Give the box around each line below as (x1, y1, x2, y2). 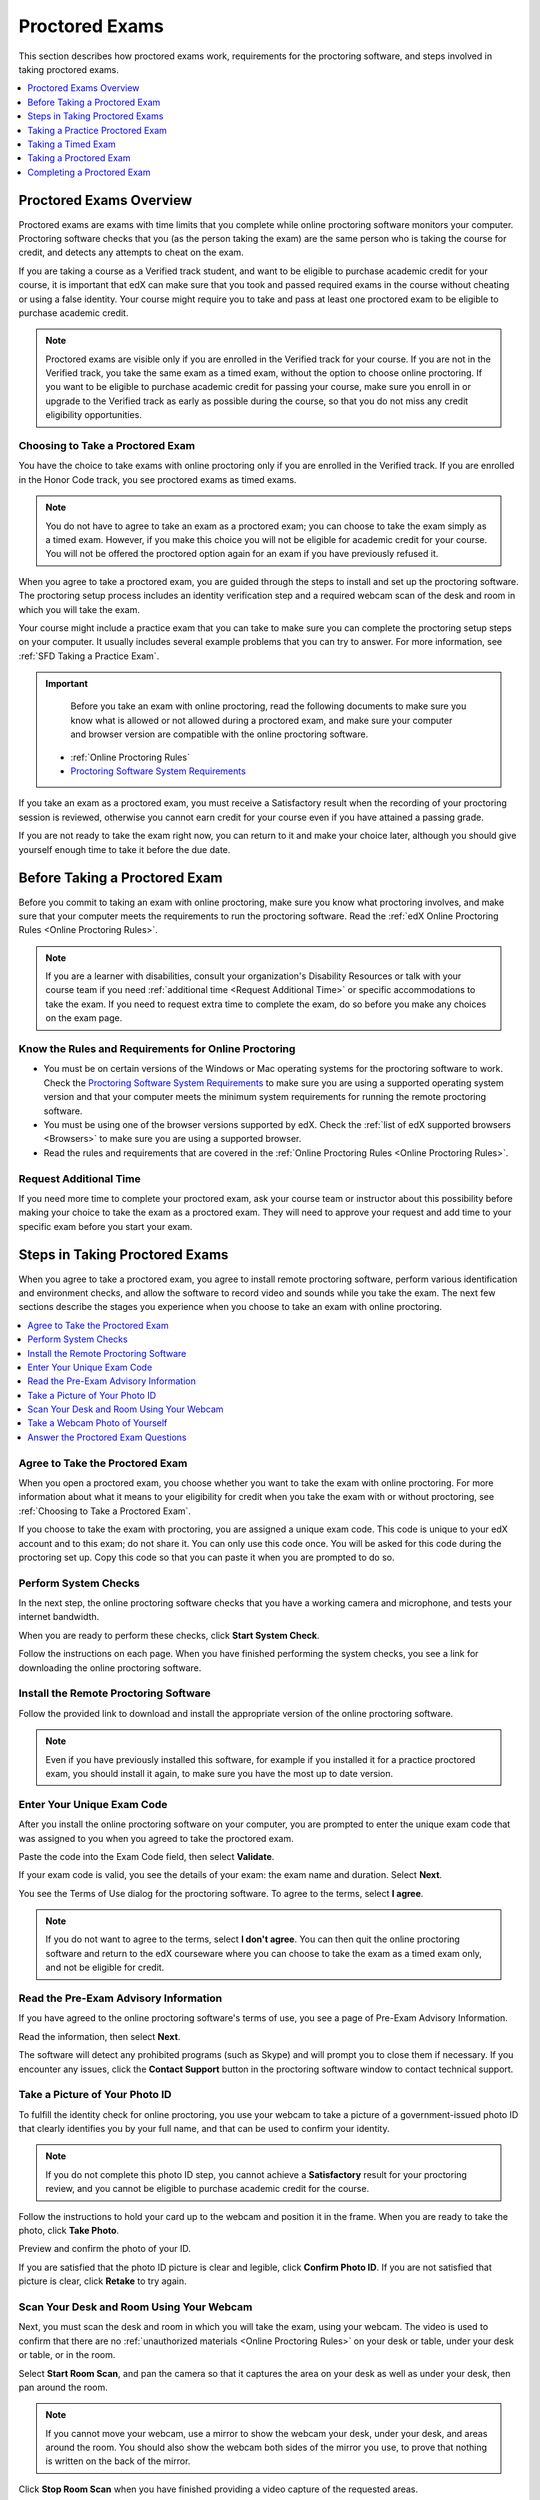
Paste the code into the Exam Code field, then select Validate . (18, 1850, 275, 1862)
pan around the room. (18, 2381, 109, 2393)
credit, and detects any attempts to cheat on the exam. (18, 246, 244, 259)
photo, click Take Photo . (18, 2225, 120, 2237)
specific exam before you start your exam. (18, 1220, 193, 1232)
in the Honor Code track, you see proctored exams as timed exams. (18, 473, 297, 485)
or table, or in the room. (18, 2349, 116, 2361)
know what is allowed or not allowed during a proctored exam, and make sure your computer (70, 714, 453, 726)
